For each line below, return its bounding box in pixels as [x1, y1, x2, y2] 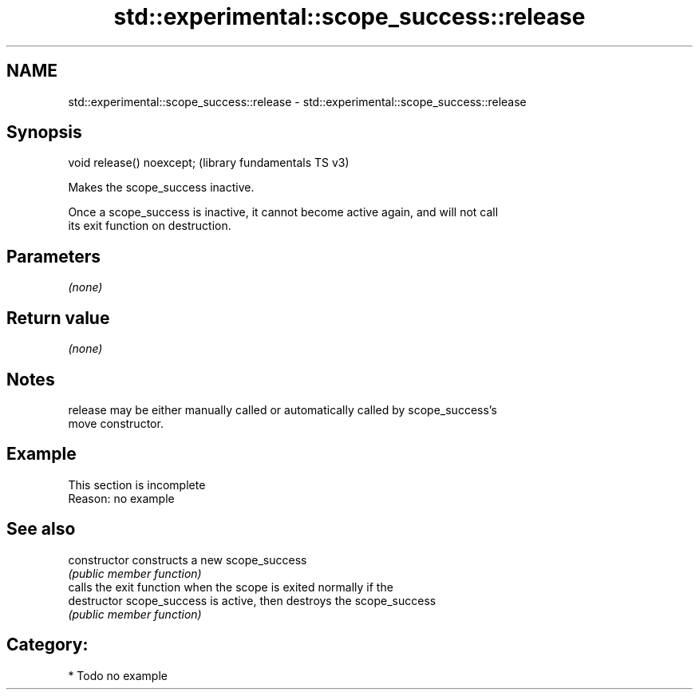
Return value [6, 307, 110, 328]
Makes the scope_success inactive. [68, 180, 255, 195]
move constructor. [68, 416, 164, 430]
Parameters [6, 246, 101, 267]
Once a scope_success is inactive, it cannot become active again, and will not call [68, 205, 499, 219]
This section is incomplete [68, 477, 206, 492]
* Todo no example [68, 668, 168, 682]
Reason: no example [68, 491, 175, 505]
